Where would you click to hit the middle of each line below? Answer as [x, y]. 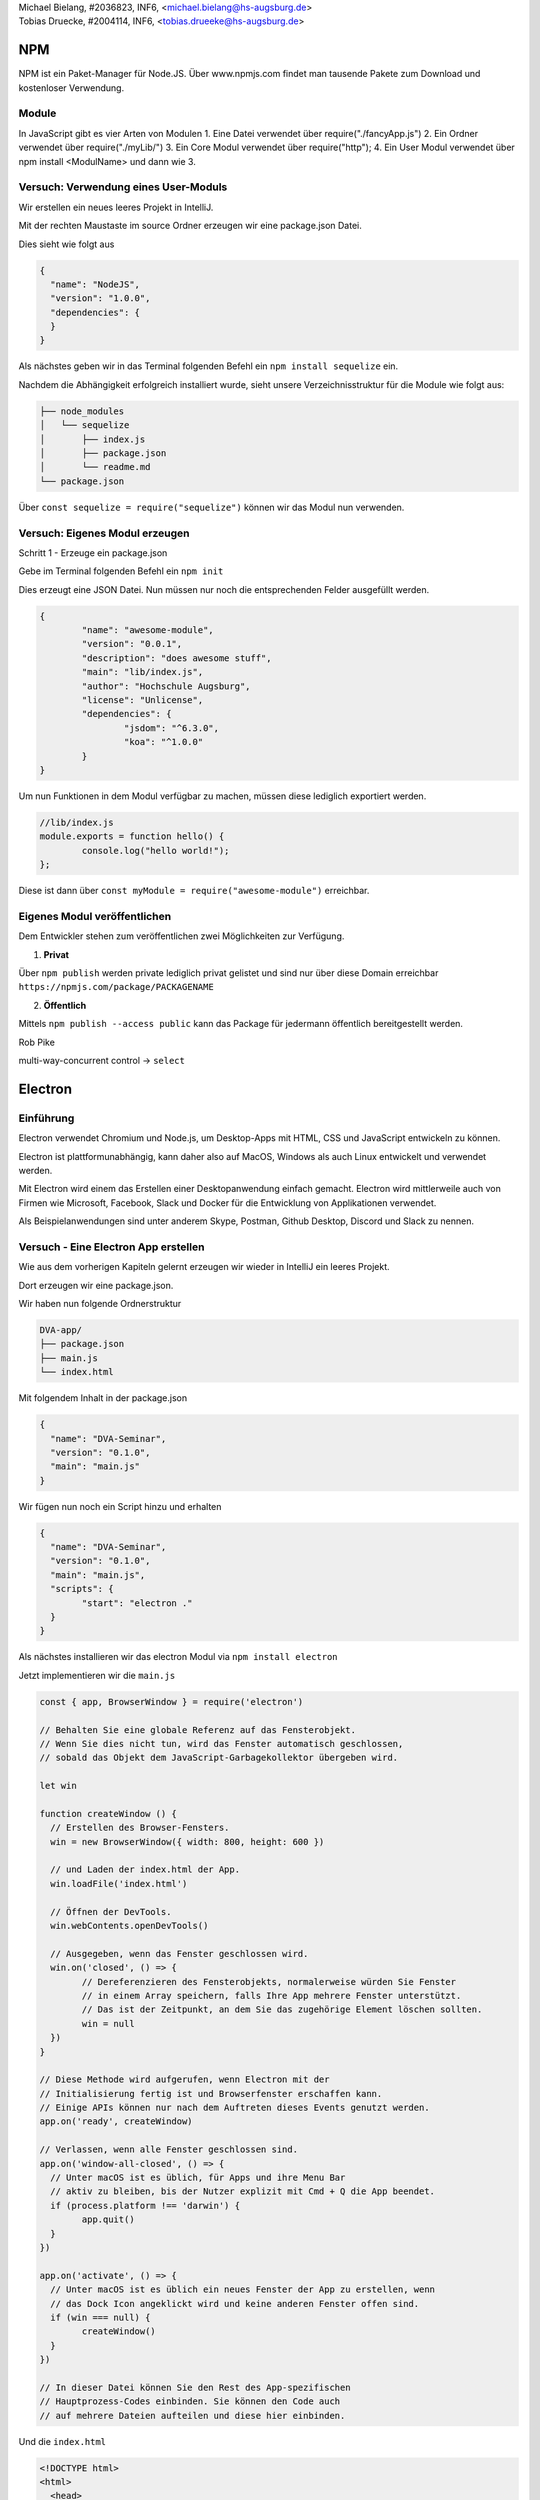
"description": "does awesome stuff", [176, 658]
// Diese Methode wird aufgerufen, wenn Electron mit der [184, 2079]
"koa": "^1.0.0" [163, 742]
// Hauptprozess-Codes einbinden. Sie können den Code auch [190, 2401]
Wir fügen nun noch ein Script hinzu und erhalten [120, 1506]
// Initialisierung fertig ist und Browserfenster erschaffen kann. [211, 2093]
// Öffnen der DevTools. [111, 1911]
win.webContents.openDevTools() [129, 1925]
